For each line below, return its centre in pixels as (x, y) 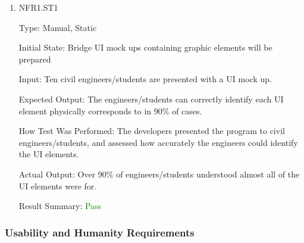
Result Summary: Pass (60, 206)
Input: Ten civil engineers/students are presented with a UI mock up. (145, 79)
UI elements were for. (58, 186)
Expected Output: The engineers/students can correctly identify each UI (151, 99)
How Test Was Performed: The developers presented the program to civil (152, 131)
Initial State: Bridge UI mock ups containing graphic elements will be (145, 47)
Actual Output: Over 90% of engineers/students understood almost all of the (159, 174)
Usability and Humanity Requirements (100, 232)
